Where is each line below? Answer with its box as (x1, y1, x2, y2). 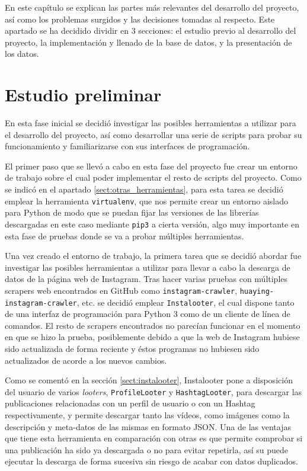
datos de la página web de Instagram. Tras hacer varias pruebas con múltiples (5, 273, 288, 285)
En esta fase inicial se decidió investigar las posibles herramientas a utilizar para (5, 117, 296, 129)
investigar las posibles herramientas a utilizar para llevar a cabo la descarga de (5, 261, 290, 273)
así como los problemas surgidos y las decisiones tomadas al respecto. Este (5, 12, 275, 25)
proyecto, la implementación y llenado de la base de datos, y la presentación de (5, 36, 292, 48)
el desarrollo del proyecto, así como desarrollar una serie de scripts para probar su (5, 128, 302, 140)
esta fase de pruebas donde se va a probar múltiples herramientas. (5, 229, 244, 242)
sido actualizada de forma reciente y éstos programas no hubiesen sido (5, 342, 260, 355)
